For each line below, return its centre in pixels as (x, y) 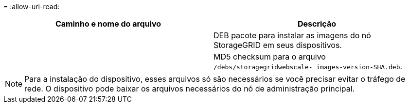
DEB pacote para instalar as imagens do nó (292, 35)
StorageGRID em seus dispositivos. (278, 45)
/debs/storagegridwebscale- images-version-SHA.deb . (308, 66)
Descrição (317, 24)
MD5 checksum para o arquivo (270, 57)
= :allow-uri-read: (32, 7)
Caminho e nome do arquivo (108, 24)
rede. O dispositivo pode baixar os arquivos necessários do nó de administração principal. (190, 89)
